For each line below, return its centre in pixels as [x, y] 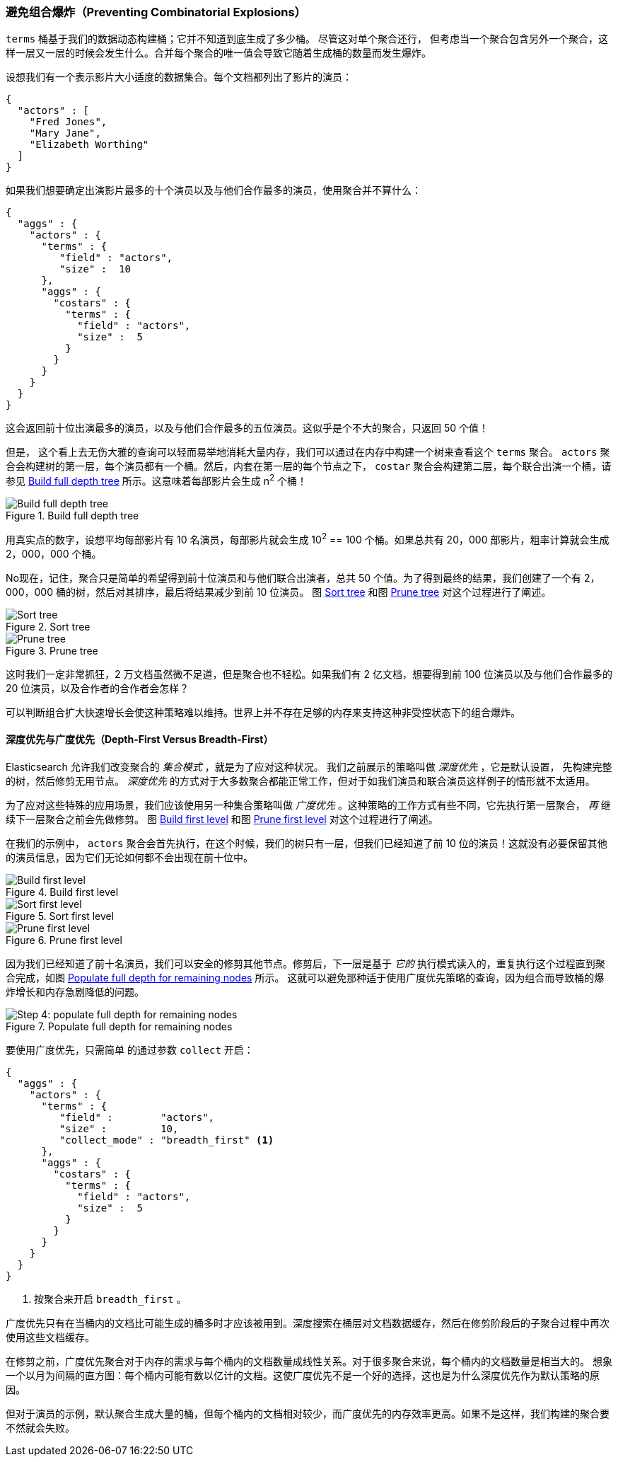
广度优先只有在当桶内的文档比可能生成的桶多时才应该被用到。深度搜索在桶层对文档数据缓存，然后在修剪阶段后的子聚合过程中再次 [308, 1323]
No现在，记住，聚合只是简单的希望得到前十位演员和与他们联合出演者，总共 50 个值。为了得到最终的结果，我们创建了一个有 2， [303, 577]
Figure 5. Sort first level [60, 916]
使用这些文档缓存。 [50, 1337]
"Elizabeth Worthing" [89, 145]
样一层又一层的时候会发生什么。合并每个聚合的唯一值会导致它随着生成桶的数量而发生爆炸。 [218, 53]
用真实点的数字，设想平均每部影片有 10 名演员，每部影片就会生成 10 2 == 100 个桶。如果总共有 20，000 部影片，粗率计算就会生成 [308, 539]
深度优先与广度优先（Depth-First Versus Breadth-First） [140, 739]
